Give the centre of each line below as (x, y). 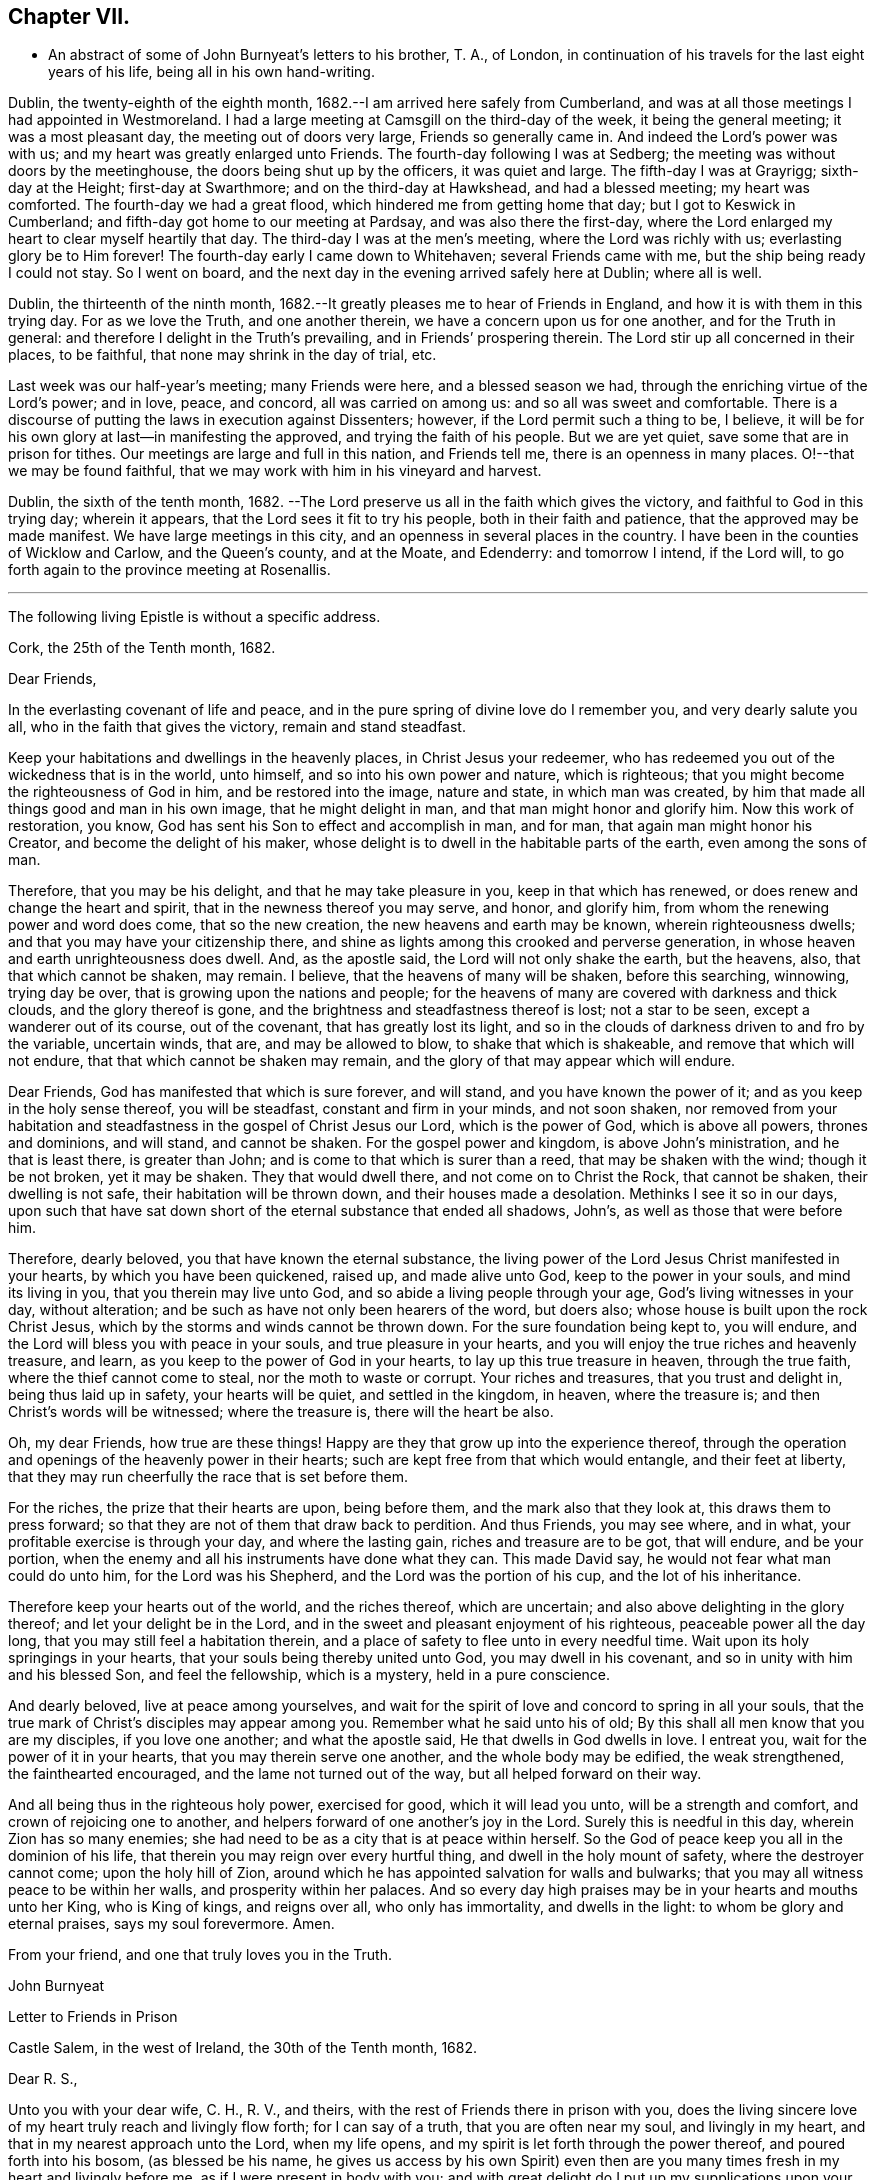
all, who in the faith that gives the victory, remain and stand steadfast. (237, 727)
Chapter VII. (69, 16)
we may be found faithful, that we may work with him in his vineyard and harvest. (275, 471)
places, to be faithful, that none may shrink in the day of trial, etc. (222, 355)
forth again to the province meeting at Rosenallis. (169, 570)
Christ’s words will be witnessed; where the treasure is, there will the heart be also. (281, 1412)
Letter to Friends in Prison (93, 2017)
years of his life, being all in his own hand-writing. (211, 72)
